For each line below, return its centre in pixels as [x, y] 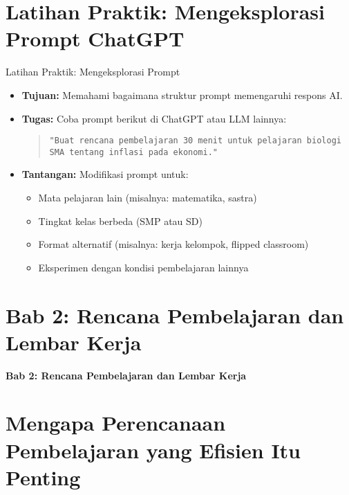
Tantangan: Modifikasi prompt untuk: [105, 174]
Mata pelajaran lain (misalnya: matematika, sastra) [148, 197]
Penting [43, 477]
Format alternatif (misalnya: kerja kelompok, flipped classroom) [173, 244]
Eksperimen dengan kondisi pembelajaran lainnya [143, 267]
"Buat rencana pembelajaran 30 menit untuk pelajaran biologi [195, 141]
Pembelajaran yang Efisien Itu [153, 450]
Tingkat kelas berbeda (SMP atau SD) [120, 220]
